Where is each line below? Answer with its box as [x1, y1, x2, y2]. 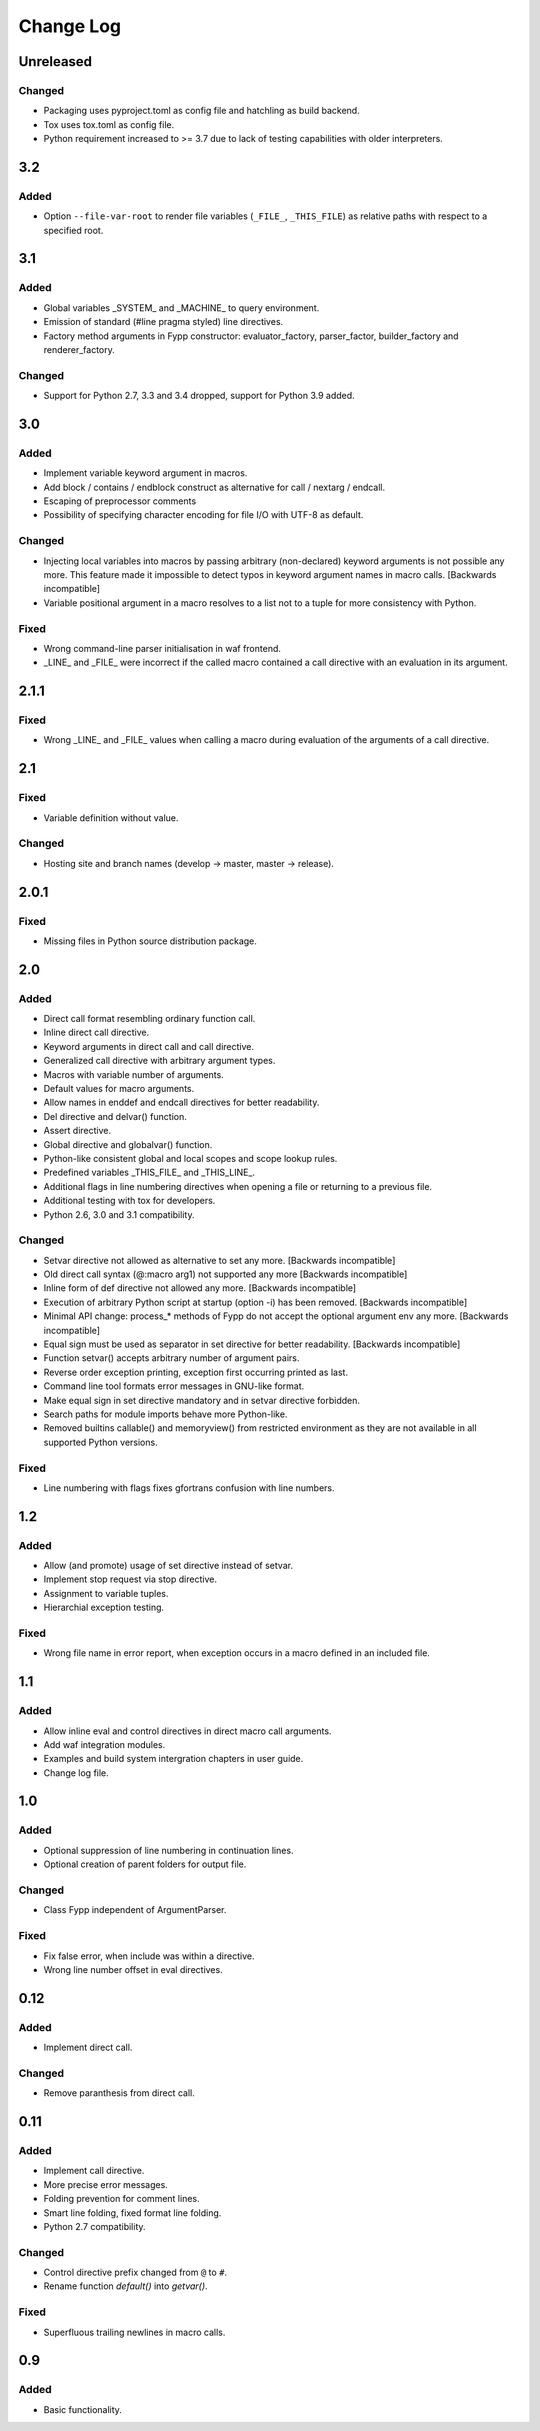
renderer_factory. [43, 343, 115, 355]
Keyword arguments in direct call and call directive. [43, 1040, 255, 1052]
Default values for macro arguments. [43, 1083, 195, 1094]
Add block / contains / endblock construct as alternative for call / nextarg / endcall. [43, 481, 386, 493]
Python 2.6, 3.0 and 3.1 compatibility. [43, 1208, 195, 1220]
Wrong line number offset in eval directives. [43, 1963, 224, 1975]
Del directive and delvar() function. [43, 1110, 187, 1122]
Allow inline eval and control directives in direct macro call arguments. [43, 1725, 332, 1737]
